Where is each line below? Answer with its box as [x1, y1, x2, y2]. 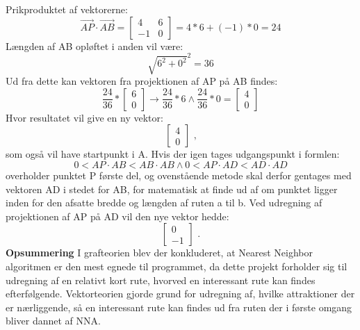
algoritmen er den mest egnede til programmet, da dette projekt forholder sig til [6, 258, 347, 273]
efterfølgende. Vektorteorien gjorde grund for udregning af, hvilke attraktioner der [6, 286, 355, 301]
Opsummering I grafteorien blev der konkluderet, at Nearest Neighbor [6, 245, 313, 260]
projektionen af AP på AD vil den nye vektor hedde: [6, 208, 229, 223]
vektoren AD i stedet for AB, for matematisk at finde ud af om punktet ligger [6, 181, 338, 196]
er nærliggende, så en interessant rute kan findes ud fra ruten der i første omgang [6, 299, 352, 314]
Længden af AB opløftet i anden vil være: [6, 38, 183, 53]
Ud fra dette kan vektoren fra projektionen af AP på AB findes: [6, 74, 278, 88]
